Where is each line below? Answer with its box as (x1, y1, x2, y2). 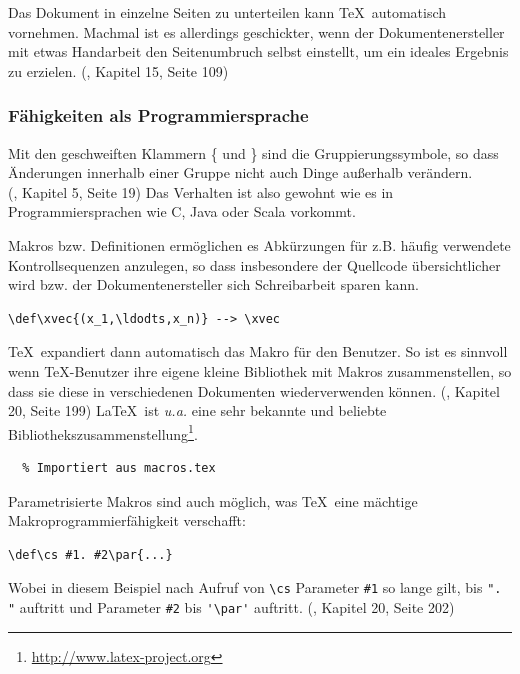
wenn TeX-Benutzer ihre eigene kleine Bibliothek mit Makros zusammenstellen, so (8, 360, 512, 381)
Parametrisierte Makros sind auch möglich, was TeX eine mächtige (8, 490, 418, 511)
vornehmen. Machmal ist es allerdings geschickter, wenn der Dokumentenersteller (8, 21, 505, 42)
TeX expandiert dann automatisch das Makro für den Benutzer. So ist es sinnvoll (8, 341, 508, 362)
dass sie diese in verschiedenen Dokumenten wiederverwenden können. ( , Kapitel (8, 380, 500, 401)
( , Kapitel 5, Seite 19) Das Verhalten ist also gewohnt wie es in (8, 181, 394, 202)
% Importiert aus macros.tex (22, 460, 216, 475)
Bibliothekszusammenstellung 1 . (8, 420, 198, 444)
